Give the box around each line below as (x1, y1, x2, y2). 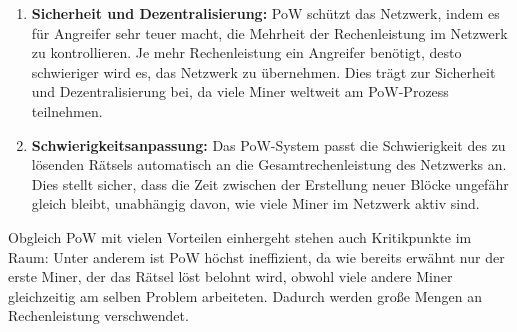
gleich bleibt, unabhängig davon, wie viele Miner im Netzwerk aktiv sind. (31, 193, 480, 214)
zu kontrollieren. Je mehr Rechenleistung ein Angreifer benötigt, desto (31, 42, 462, 63)
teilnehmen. (31, 100, 103, 121)
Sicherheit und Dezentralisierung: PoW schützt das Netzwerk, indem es (31, 3, 500, 23)
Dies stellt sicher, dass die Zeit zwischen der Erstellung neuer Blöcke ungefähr (31, 173, 509, 194)
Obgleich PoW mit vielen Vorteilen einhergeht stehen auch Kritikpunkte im (8, 226, 472, 247)
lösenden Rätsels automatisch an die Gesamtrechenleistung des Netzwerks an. (31, 154, 507, 175)
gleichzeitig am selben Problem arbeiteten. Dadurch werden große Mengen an (8, 285, 482, 306)
